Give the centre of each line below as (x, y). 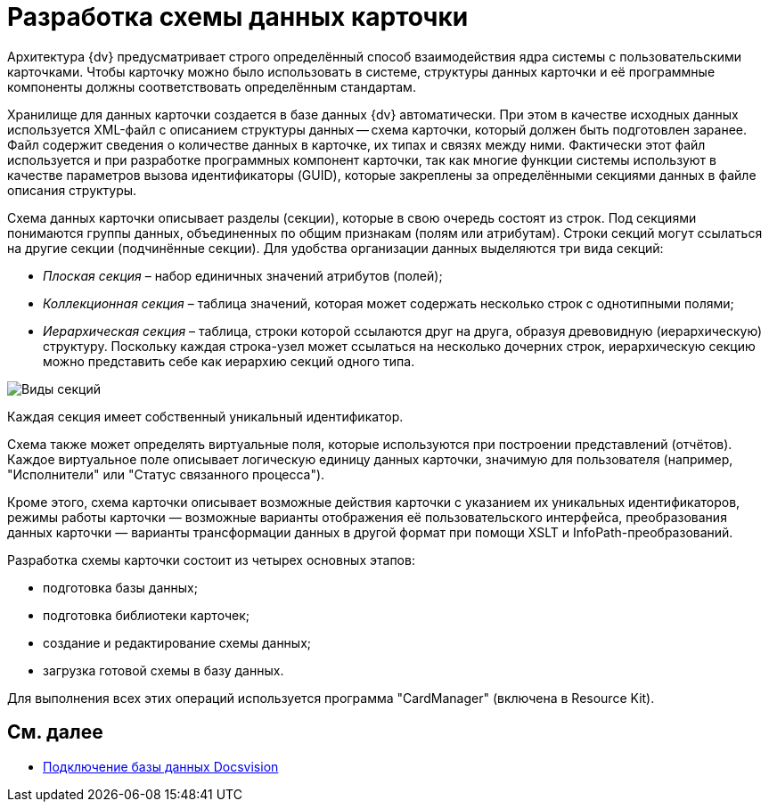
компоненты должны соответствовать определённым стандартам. (212, 86)
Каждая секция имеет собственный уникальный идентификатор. (205, 416)
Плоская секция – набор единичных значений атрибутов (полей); (243, 275)
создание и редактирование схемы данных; (177, 642)
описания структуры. (72, 190)
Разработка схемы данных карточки (238, 17)
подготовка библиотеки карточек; (146, 615)
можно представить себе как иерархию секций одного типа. (229, 361)
